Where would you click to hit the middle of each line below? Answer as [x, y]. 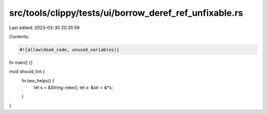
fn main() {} [21, 62]
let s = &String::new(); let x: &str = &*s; [73, 88]
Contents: [19, 37]
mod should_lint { [27, 72]
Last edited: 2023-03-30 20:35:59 [44, 28]
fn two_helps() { [38, 80]
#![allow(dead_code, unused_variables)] [69, 50]
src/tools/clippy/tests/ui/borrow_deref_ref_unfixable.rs [126, 13]
